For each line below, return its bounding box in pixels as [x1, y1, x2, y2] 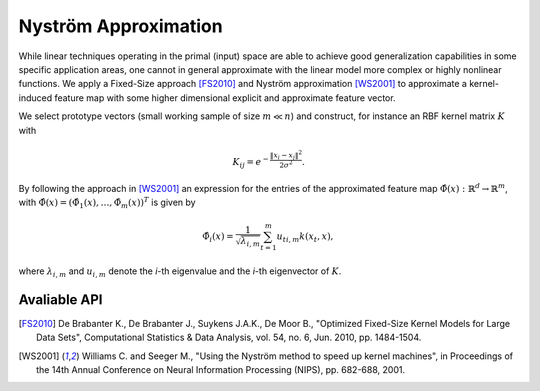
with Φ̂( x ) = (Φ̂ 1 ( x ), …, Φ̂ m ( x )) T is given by [18, 195, 196, 210]
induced [18, 91, 53, 104]
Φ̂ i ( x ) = [201, 231, 234, 244]
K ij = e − [232, 155, 269, 170]
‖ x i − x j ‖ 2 [270, 148, 303, 161]
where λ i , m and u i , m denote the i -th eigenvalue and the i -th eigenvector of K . [18, 265, 342, 279]
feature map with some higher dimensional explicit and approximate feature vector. [54, 91, 396, 104]
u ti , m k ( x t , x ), [276, 231, 334, 244]
